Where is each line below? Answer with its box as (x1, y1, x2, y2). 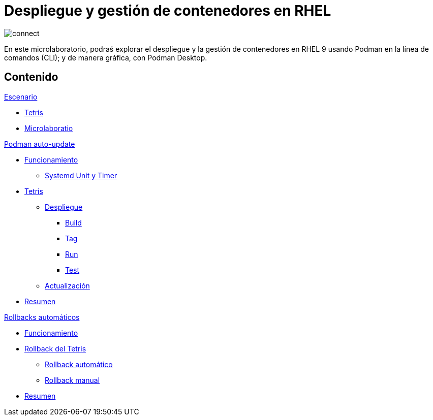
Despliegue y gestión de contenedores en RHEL (4, 2, 331, 19)
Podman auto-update (4, 139, 75, 148)
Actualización (45, 281, 90, 290)
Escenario (4, 92, 38, 101)
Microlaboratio (24, 123, 73, 133)
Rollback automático (45, 360, 113, 369)
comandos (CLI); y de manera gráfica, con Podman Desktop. (4, 53, 207, 62)
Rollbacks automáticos (4, 312, 80, 321)
